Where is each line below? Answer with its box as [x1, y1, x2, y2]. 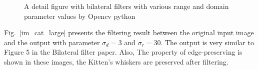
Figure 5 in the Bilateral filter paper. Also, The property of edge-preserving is [4, 47, 242, 57]
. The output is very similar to [160, 37, 254, 47]
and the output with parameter [4, 37, 100, 47]
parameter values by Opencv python [24, 10, 135, 21]
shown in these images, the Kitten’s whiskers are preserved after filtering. [4, 56, 228, 67]
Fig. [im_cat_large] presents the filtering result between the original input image [4, 27, 254, 38]
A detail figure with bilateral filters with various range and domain [24, 1, 229, 11]
